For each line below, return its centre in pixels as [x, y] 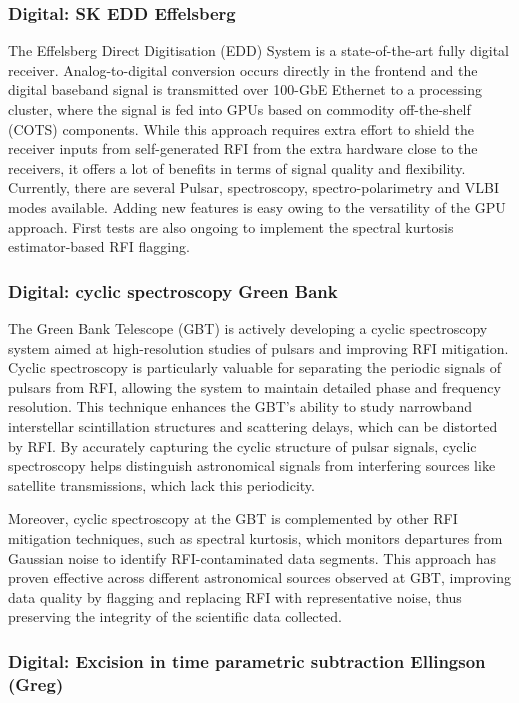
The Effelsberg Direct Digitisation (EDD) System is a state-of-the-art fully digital [259, 50]
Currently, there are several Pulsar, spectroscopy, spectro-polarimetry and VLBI [253, 187]
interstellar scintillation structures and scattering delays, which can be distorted [253, 425]
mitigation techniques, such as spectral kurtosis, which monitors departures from [255, 537]
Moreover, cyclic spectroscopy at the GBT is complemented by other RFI [233, 518]
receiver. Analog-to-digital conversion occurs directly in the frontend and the [243, 69]
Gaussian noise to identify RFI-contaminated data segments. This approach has [252, 557]
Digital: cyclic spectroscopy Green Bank [173, 290]
